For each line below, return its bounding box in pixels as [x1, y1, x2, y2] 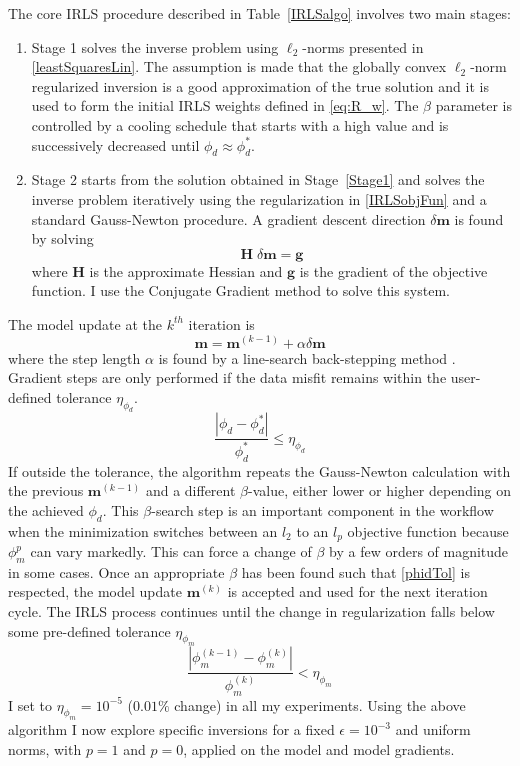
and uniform [395, 719, 471, 740]
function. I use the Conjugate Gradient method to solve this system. [31, 280, 450, 301]
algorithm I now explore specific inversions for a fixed [8, 719, 335, 740]
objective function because [347, 520, 509, 541]
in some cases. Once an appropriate [8, 561, 225, 582]
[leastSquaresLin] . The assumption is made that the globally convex [31, 56, 447, 77]
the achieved [8, 499, 84, 520]
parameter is [435, 95, 513, 116]
